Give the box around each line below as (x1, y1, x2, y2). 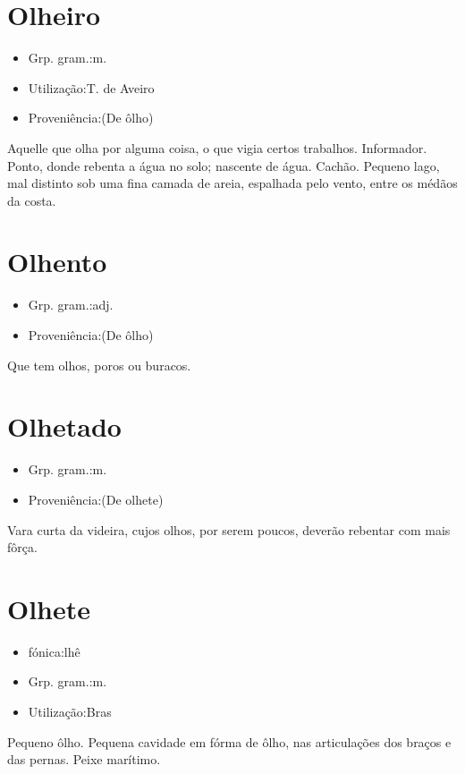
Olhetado (7, 408, 122, 445)
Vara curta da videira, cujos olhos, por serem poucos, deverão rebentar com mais (7, 520, 451, 539)
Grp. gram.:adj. (28, 295, 114, 314)
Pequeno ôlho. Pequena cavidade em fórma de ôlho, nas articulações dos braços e (7, 732, 452, 751)
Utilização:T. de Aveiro (28, 78, 155, 97)
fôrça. (7, 538, 38, 557)
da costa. (7, 191, 56, 209)
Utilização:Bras (28, 702, 112, 720)
